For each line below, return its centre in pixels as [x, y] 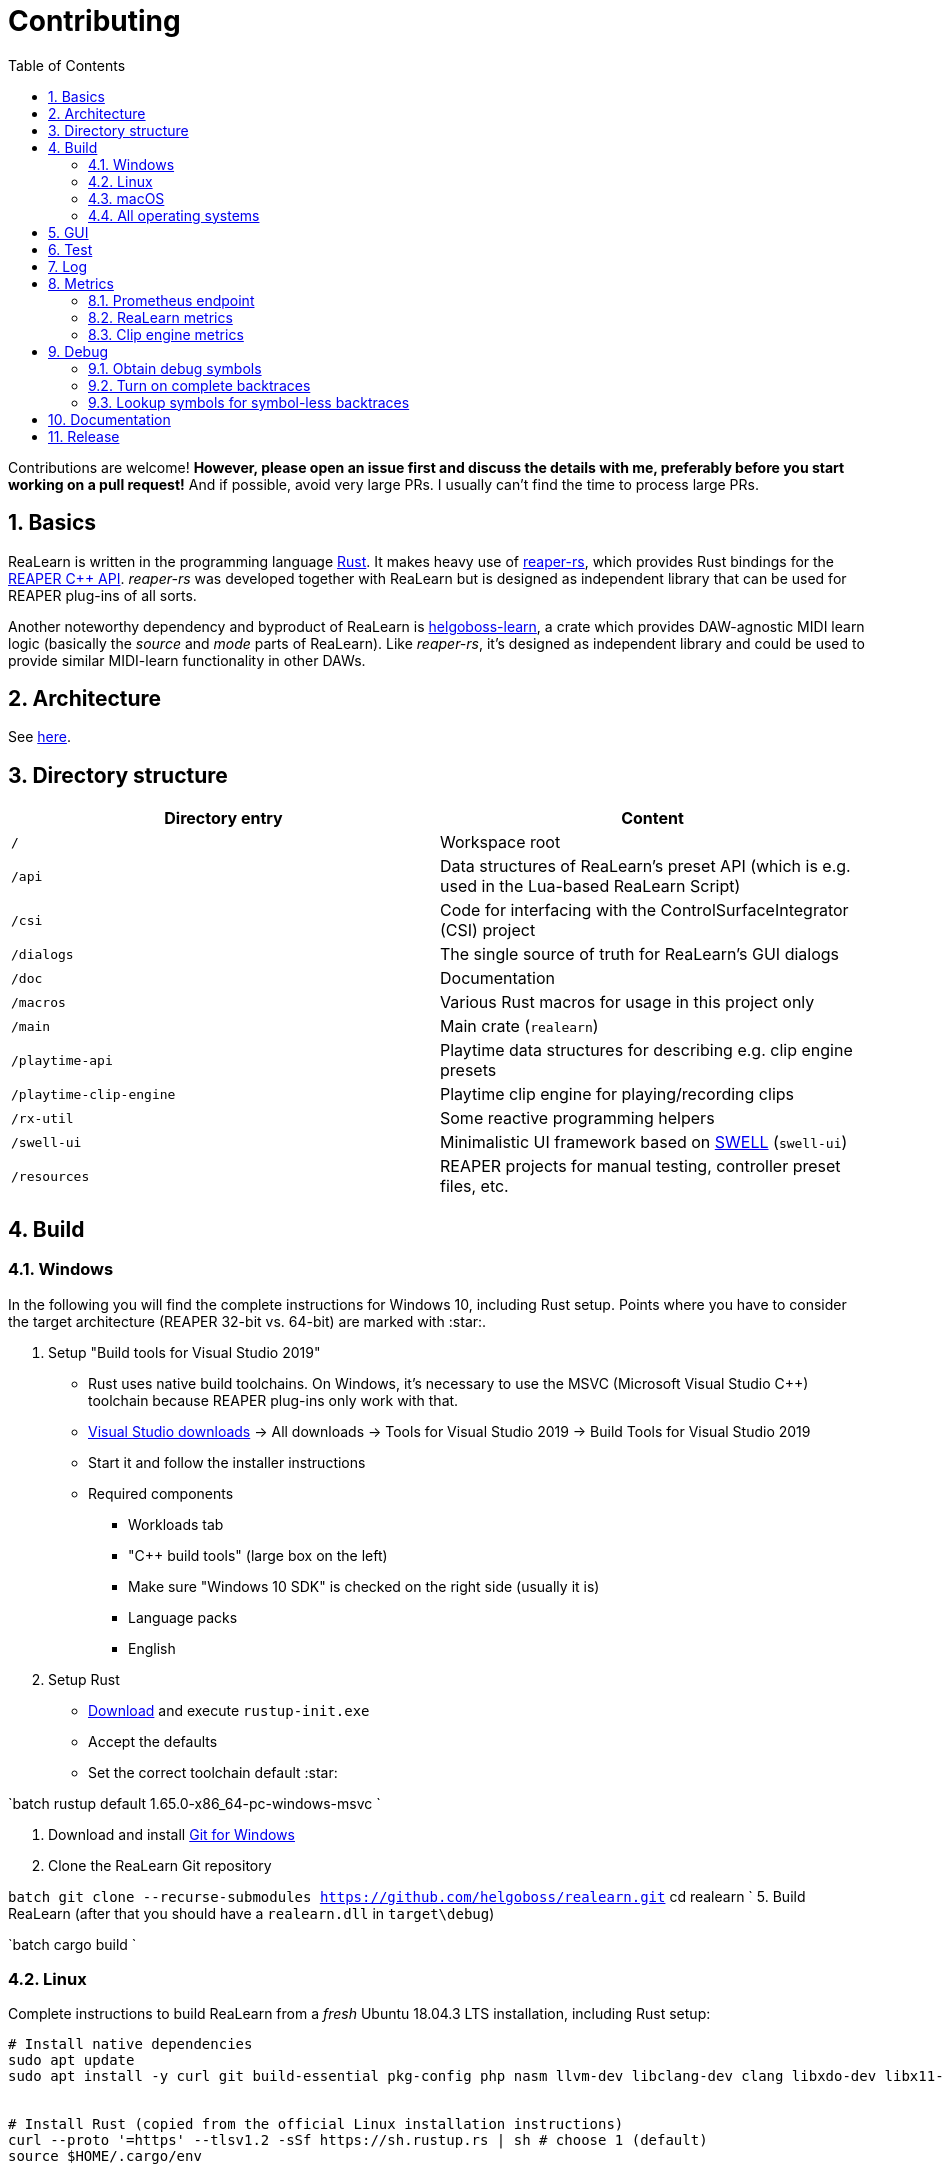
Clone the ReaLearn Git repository [160, 1865]
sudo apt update [71, 2060]
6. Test [70, 249]
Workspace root [500, 842]
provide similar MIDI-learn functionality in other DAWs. [187, 660]
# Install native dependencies [130, 2044]
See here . [39, 737]
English [152, 1648]
